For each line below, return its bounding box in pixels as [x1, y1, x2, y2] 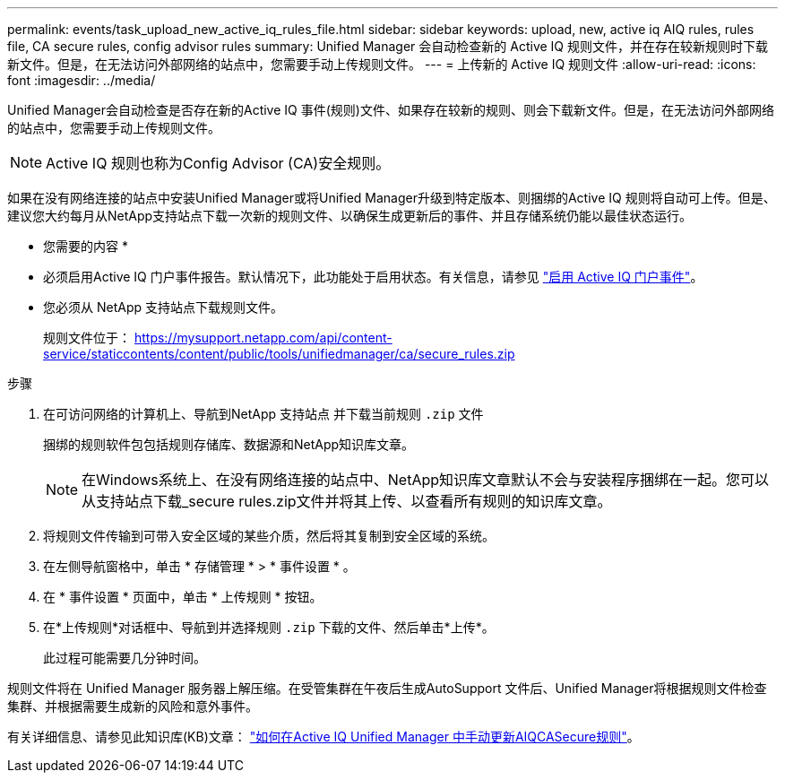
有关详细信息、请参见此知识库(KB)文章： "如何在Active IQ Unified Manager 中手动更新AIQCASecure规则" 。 [7, 729, 640, 744]
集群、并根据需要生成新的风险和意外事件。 [7, 698, 258, 714]
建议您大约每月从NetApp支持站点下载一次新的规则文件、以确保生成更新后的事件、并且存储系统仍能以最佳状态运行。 [7, 208, 693, 223]
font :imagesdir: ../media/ [7, 73, 156, 88]
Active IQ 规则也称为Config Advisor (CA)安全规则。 [46, 154, 391, 172]
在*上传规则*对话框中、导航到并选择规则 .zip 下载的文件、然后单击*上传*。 [43, 620, 495, 635]
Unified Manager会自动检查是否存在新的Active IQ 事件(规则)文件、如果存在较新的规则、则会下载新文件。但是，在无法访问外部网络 [7, 102, 774, 117]
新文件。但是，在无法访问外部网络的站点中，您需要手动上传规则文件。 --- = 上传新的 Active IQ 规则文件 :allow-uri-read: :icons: [7, 56, 756, 72]
